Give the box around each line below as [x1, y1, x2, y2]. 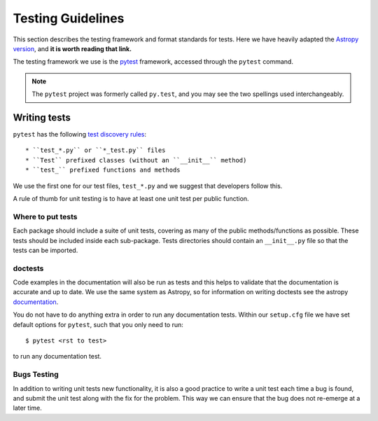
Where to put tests [13, 212, 78, 221]
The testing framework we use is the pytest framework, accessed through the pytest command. [13, 57, 294, 66]
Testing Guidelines [13, 11, 125, 26]
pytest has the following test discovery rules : [13, 130, 147, 139]
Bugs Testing [13, 370, 59, 380]
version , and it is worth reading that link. [13, 44, 132, 53]
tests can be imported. [13, 246, 78, 254]
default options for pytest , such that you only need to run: [13, 320, 183, 329]
